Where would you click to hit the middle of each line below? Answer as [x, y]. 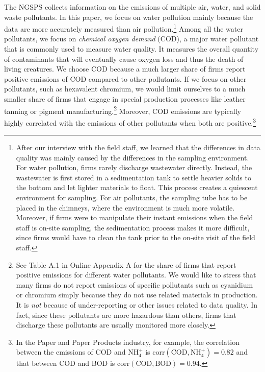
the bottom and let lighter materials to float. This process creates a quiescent [137, 187]
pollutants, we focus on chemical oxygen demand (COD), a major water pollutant [131, 39]
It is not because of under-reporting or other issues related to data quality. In [137, 305]
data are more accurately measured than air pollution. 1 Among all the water [124, 28]
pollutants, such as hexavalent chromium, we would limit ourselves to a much [125, 89]
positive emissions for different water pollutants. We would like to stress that [136, 275]
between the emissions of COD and [71, 352]
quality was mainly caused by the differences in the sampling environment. [132, 157]
